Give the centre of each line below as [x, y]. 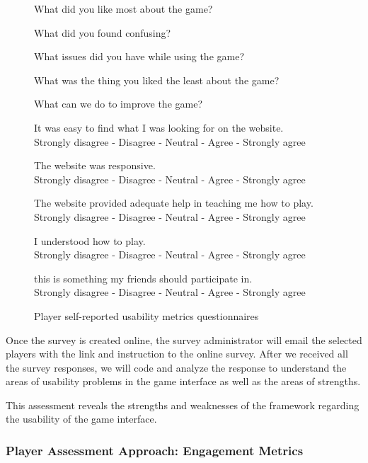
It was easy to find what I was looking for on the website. [159, 127]
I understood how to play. [90, 240]
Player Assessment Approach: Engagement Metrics [155, 450]
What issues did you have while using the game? [139, 56]
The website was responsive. [95, 165]
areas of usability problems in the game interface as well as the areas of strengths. [183, 381]
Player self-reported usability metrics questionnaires [146, 315]
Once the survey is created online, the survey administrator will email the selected [184, 339]
